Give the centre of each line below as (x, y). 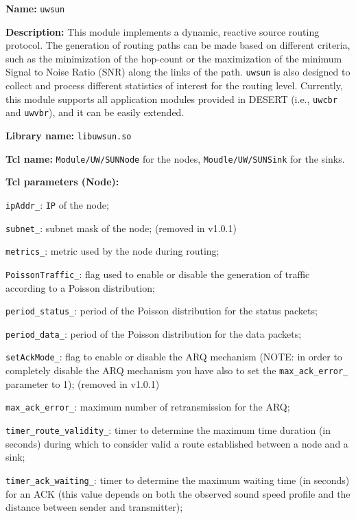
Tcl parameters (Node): (62, 182)
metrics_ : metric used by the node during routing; (112, 251)
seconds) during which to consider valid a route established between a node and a (177, 443)
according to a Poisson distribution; (80, 287)
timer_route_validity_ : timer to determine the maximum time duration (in (168, 430)
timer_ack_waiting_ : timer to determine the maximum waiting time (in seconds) (178, 480)
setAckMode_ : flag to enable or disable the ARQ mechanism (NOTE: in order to (174, 357)
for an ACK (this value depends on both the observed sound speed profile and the (178, 493)
